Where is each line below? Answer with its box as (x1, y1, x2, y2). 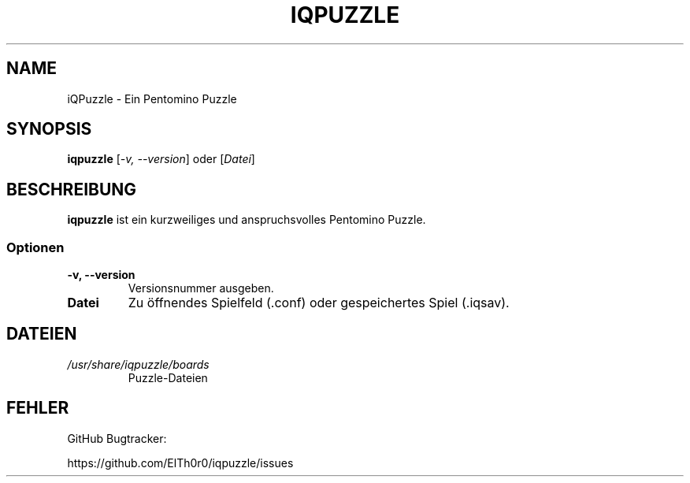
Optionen (6, 239, 65, 255)
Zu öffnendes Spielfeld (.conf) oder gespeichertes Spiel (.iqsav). (128, 295, 510, 311)
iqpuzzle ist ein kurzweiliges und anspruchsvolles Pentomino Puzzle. (67, 213, 426, 227)
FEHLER (6, 398, 69, 418)
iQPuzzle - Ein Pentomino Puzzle (67, 91, 237, 106)
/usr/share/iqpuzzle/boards (67, 357, 210, 371)
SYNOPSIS (6, 119, 92, 139)
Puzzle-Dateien (128, 370, 208, 385)
